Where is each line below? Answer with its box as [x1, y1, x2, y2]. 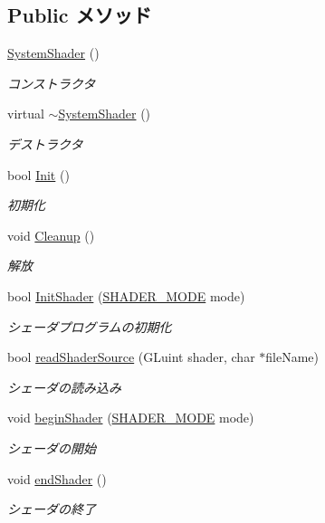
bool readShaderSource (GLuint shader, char [7, 347, 255, 366]
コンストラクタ [7, 73, 96, 92]
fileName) [265, 347, 320, 366]
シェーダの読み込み [7, 377, 121, 396]
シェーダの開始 [7, 438, 96, 457]
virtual [7, 104, 44, 123]
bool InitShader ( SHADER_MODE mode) [7, 286, 245, 305]
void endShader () [7, 469, 107, 488]
